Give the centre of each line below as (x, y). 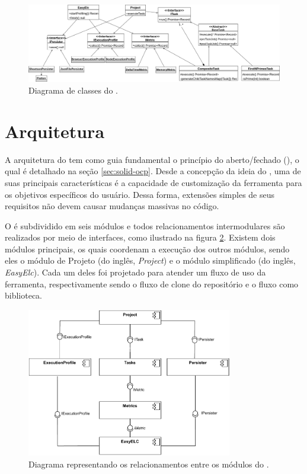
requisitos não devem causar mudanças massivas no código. (112, 206)
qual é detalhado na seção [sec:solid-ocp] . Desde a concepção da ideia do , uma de (153, 171)
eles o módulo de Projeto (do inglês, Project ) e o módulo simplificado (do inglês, (150, 260)
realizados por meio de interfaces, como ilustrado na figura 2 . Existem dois (140, 237)
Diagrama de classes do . (73, 90)
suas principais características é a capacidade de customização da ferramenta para (153, 182)
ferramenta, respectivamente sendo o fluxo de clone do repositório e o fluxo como (152, 284)
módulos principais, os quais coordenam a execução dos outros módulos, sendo (147, 249)
